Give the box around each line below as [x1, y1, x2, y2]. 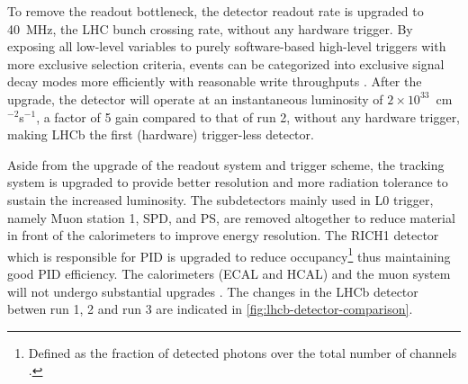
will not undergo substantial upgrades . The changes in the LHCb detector [7, 281, 418, 300]
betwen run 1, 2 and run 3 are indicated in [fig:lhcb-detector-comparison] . [7, 299, 413, 318]
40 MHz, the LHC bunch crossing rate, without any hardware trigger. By [7, 19, 413, 38]
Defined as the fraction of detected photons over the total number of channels [28, 343, 457, 362]
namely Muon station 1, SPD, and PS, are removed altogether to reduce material [7, 208, 455, 227]
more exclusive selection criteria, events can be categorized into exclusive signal [7, 54, 445, 73]
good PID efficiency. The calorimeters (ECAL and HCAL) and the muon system [7, 263, 451, 282]
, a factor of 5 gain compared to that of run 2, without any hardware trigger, [36, 107, 461, 126]
